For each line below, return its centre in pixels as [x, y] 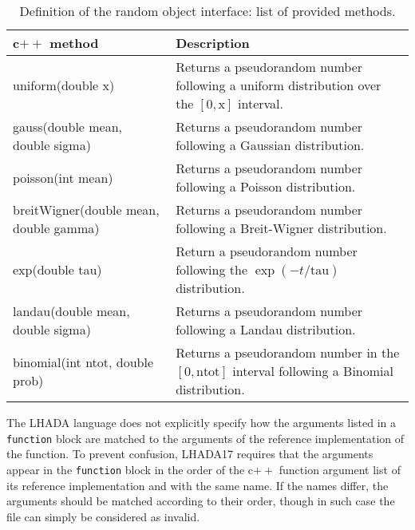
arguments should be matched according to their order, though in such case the [201, 501]
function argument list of [340, 469]
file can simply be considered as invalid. [103, 516]
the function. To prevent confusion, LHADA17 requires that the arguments [190, 454]
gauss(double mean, [68, 127]
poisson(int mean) [63, 177]
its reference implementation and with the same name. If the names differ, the [198, 485]
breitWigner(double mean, [86, 210]
